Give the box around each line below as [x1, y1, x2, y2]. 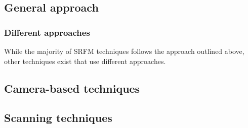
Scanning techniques [4, 110, 112, 125]
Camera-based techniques [4, 80, 140, 96]
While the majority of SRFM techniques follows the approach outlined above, [4, 46, 244, 56]
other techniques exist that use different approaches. [4, 55, 166, 66]
